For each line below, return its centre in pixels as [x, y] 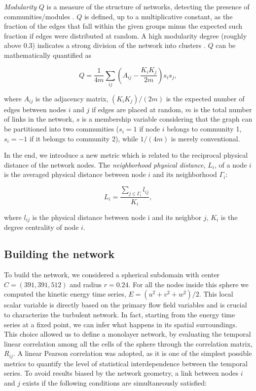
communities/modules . [39, 16]
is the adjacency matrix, [72, 98]
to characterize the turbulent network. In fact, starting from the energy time [120, 314]
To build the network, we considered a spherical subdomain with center [112, 275]
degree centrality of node [41, 227]
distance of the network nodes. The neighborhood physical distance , [105, 164]
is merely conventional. [205, 138]
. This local [216, 294]
